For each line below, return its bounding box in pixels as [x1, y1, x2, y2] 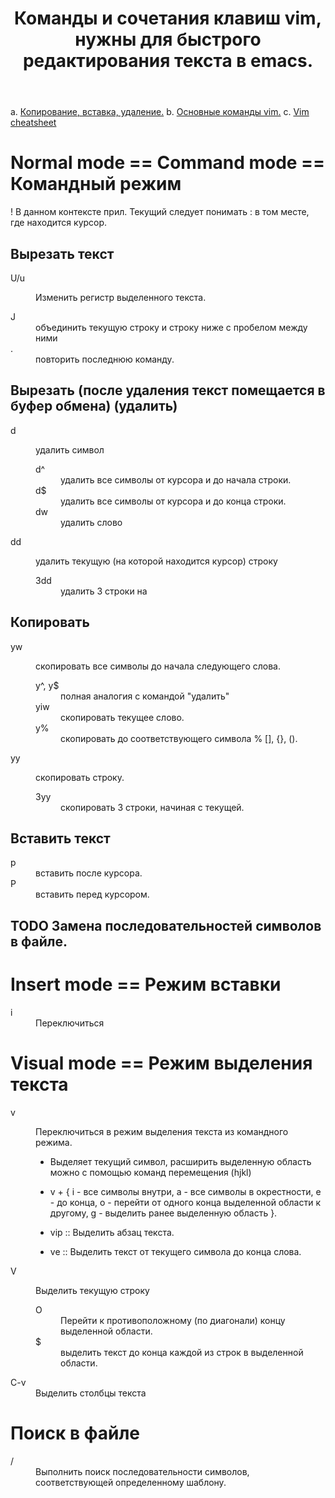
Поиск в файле [10, 1422, 141, 1444]
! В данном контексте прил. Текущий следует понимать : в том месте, [10, 206, 310, 218]
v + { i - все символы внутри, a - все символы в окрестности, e [49, 1185, 322, 1197]
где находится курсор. [10, 217, 108, 229]
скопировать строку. [35, 771, 125, 783]
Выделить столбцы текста [35, 1387, 147, 1399]
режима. [35, 1136, 73, 1148]
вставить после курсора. [35, 867, 143, 879]
